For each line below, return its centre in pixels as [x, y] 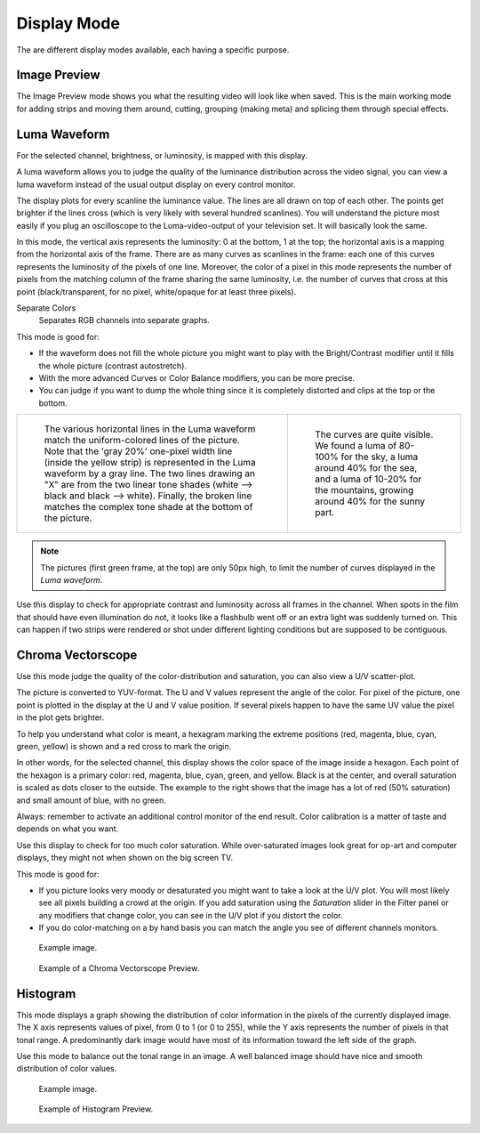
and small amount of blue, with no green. [91, 800]
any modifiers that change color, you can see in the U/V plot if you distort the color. [191, 915]
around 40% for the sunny [370, 501]
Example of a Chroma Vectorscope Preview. [119, 968]
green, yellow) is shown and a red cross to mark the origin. [124, 746]
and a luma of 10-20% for [368, 479]
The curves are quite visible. [374, 434]
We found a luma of [356, 446]
